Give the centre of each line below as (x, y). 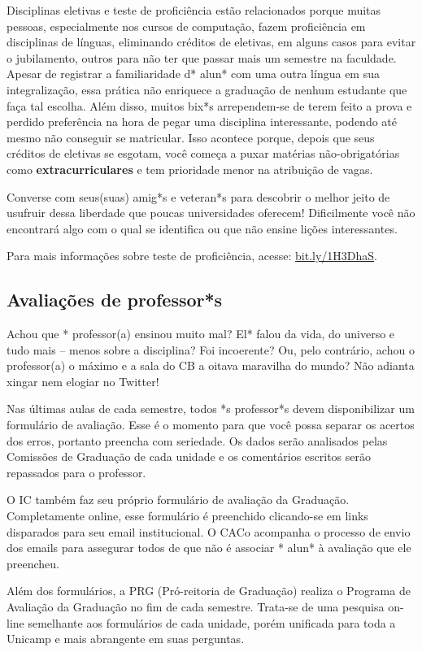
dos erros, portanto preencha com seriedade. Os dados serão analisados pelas (197, 440)
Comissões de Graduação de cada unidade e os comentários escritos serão (189, 456)
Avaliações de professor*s (115, 300)
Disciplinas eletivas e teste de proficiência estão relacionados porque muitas (194, 10)
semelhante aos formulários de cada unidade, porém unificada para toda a (212, 622)
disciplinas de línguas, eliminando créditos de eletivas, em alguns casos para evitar (211, 42)
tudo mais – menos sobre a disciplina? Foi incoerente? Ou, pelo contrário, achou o (211, 349)
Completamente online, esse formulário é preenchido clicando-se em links (187, 516)
